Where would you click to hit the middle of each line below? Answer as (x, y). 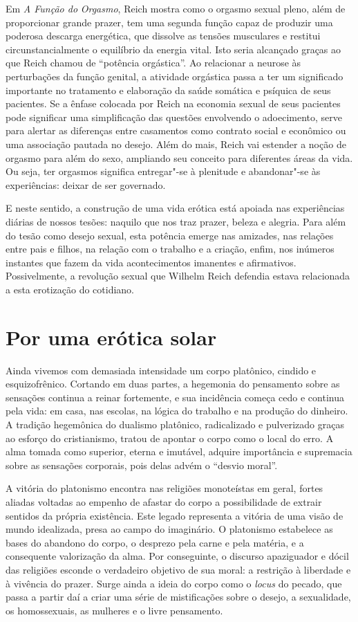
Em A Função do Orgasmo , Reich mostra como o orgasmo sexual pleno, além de (176, 8)
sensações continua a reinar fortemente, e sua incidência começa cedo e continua (175, 397)
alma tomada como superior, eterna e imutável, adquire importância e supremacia (179, 451)
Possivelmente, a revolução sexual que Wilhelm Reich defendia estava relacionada (178, 276)
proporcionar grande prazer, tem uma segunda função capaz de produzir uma (169, 22)
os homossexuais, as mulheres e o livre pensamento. (114, 610)
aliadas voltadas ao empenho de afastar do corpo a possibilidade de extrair (164, 501)
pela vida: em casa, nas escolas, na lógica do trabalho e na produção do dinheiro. (177, 411)
